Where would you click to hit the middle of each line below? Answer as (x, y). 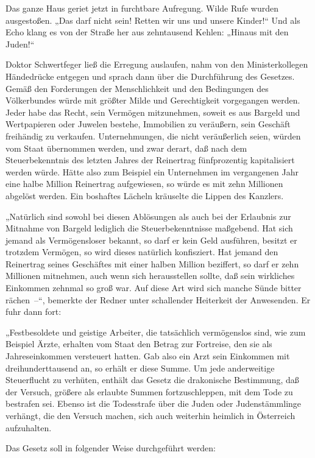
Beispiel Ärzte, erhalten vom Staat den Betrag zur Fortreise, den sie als (139, 344)
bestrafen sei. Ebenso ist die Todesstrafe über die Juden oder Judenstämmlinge (154, 403)
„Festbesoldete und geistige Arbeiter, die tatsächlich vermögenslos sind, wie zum (156, 332)
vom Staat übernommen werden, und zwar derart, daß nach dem (126, 148)
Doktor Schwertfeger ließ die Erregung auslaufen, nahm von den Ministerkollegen (157, 64)
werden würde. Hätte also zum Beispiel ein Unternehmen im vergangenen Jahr (152, 171)
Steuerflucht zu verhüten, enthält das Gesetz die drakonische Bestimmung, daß (152, 380)
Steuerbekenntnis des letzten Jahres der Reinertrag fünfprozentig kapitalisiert (150, 160)
